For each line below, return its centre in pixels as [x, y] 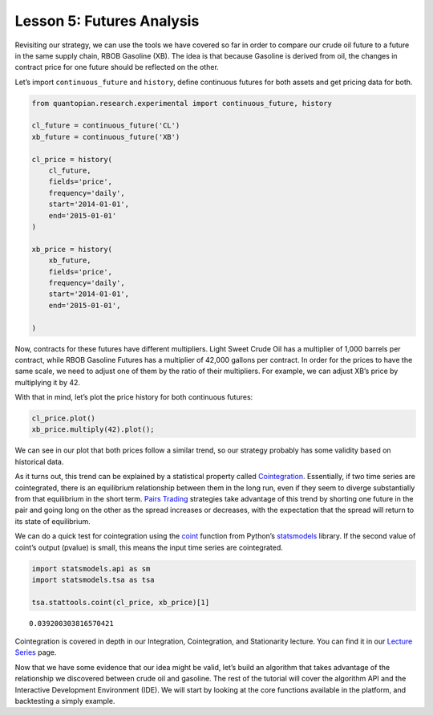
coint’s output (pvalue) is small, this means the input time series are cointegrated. [149, 547]
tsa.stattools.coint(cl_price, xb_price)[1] [121, 602]
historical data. [39, 461]
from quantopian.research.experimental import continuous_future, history [182, 103]
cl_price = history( [72, 159]
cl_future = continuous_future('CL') [106, 126]
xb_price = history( [72, 249]
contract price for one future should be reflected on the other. [117, 67]
